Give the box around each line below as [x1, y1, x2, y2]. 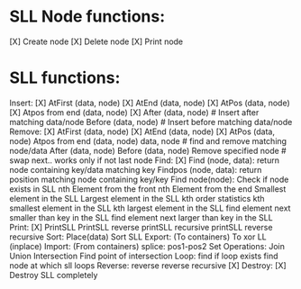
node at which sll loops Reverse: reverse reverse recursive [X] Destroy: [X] [9, 259, 287, 271]
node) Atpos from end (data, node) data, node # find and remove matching [9, 135, 287, 146]
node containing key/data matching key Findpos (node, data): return [9, 164, 262, 175]
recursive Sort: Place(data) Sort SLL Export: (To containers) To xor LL [9, 231, 268, 242]
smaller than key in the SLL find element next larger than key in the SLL [9, 212, 273, 222]
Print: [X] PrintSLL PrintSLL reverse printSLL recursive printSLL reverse [9, 221, 273, 232]
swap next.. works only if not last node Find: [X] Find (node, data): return [9, 155, 279, 166]
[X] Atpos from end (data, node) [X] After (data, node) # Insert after [9, 106, 260, 118]
